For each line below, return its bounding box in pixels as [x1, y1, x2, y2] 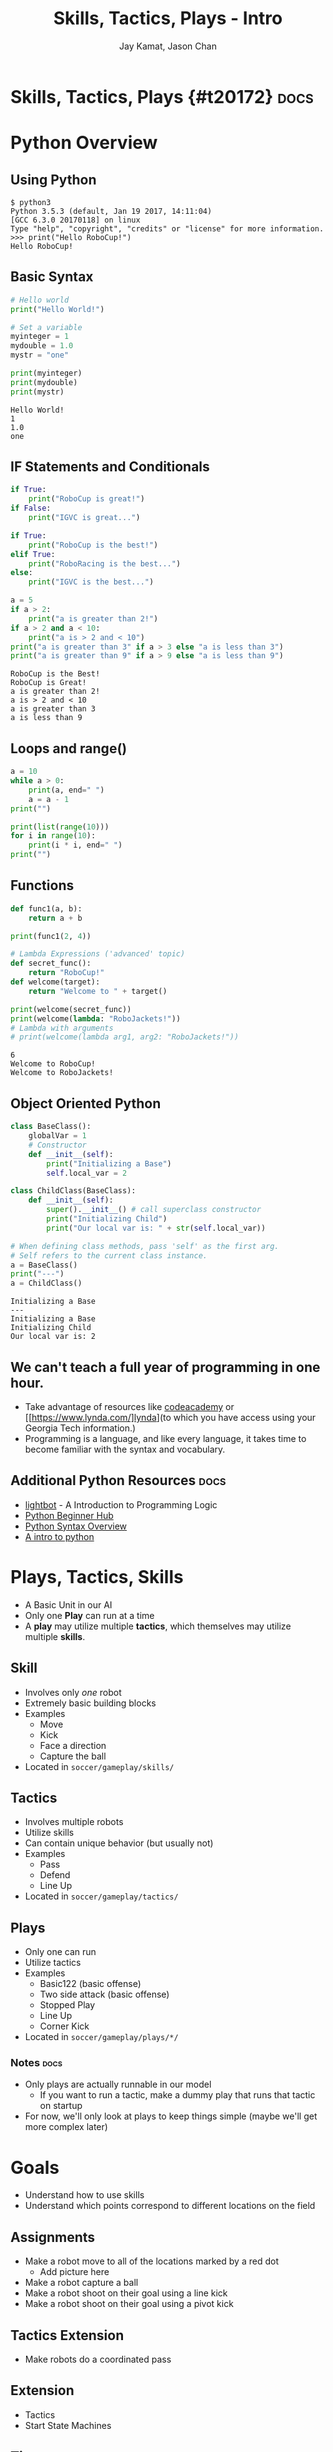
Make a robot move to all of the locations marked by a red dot [24, 2255, 279, 2267]
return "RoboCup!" [28, 968, 105, 978]
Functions [10, 877, 75, 894]
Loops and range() [10, 740, 128, 757]
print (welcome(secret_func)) [10, 1004, 132, 1014]
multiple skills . [24, 1630, 86, 1642]
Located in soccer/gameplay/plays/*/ [24, 2031, 179, 2043]
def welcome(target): [10, 977, 101, 987]
